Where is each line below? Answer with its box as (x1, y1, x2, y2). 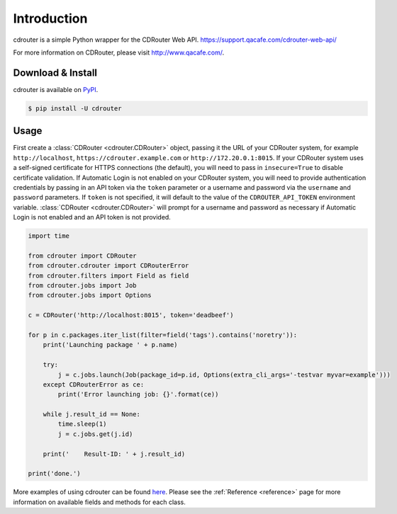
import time (28, 232, 70, 240)
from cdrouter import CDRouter (28, 251, 138, 260)
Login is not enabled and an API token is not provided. (13, 213, 172, 222)
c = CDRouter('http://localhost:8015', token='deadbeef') (28, 312, 234, 319)
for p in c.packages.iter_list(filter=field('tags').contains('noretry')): (28, 331, 298, 339)
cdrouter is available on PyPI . (13, 85, 99, 93)
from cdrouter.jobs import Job (28, 282, 138, 290)
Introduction (13, 11, 88, 26)
